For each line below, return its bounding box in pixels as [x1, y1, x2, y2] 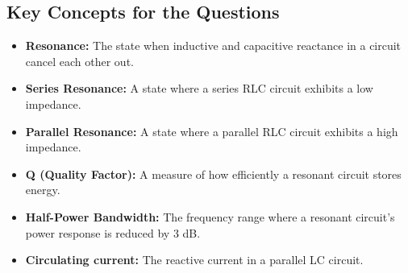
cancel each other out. [25, 52, 134, 69]
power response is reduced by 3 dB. [25, 224, 201, 241]
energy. [25, 181, 60, 198]
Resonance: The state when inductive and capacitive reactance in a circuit [25, 37, 402, 54]
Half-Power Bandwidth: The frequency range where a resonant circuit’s [25, 208, 395, 225]
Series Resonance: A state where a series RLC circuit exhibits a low [25, 80, 373, 97]
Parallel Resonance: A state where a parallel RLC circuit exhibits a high [25, 122, 398, 139]
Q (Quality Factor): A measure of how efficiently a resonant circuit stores [25, 165, 402, 182]
